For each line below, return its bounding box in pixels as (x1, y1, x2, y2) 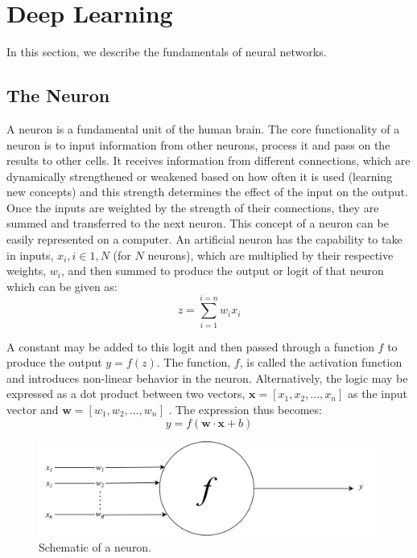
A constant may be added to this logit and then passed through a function (6, 338, 374, 355)
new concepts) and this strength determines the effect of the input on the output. (6, 183, 408, 200)
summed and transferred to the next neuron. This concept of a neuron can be (6, 215, 389, 232)
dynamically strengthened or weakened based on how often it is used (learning (6, 167, 393, 184)
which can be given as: (6, 277, 118, 294)
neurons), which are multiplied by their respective (147, 246, 394, 263)
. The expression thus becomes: (168, 400, 322, 417)
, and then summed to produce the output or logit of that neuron (60, 262, 384, 279)
